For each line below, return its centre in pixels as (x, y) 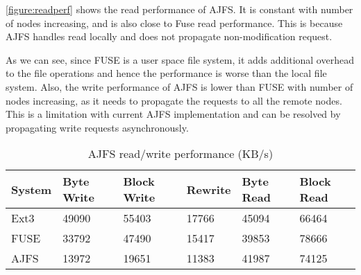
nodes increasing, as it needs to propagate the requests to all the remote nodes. (174, 100)
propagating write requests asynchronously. (97, 127)
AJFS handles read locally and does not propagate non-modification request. (169, 36)
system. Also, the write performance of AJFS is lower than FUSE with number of (179, 86)
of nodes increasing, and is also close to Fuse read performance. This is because (174, 23)
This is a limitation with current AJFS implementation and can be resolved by (173, 114)
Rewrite (209, 189)
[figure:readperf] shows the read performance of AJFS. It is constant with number (179, 9)
